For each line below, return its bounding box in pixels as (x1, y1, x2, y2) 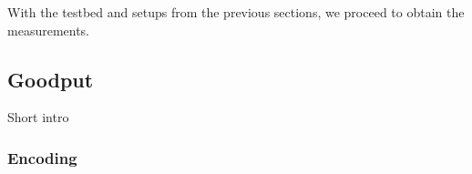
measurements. (7, 20, 90, 39)
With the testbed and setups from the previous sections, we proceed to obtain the (7, 3, 465, 21)
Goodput (7, 65, 94, 93)
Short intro (7, 107, 69, 127)
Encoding (7, 146, 77, 169)
